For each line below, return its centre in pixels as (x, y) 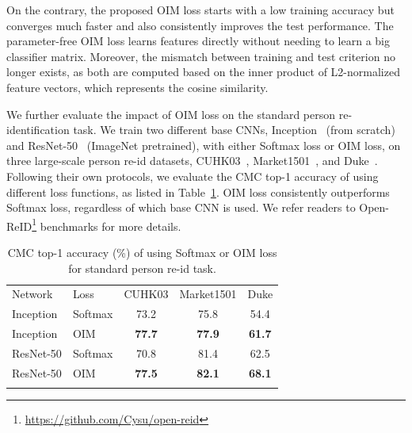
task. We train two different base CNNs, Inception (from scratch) (234, 130)
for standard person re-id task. (142, 268)
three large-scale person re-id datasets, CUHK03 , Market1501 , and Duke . (192, 161)
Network (32, 294)
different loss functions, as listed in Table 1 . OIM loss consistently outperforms (198, 192)
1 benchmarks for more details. (107, 224)
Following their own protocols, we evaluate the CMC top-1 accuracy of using (193, 176)
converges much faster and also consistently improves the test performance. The (200, 25)
